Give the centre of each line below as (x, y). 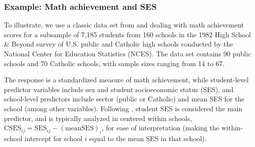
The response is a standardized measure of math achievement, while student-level (126, 80)
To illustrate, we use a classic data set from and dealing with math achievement (124, 25)
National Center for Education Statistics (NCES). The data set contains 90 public (127, 53)
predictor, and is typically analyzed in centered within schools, (98, 118)
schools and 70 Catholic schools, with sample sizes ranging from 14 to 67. (114, 63)
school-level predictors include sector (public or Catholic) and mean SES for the (124, 99)
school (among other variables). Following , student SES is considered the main (123, 108)
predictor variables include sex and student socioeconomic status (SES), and (119, 89)
